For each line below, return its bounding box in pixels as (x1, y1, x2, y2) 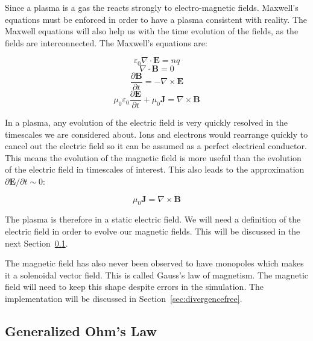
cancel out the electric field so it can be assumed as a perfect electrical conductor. (5, 140, 307, 152)
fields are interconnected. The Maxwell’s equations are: (5, 36, 207, 49)
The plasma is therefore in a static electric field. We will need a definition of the (5, 213, 301, 226)
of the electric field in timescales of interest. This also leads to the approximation (5, 163, 305, 176)
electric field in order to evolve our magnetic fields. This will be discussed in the (5, 224, 300, 237)
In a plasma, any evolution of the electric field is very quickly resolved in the (5, 115, 288, 128)
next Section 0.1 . (5, 236, 68, 249)
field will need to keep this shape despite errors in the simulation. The (5, 280, 264, 293)
